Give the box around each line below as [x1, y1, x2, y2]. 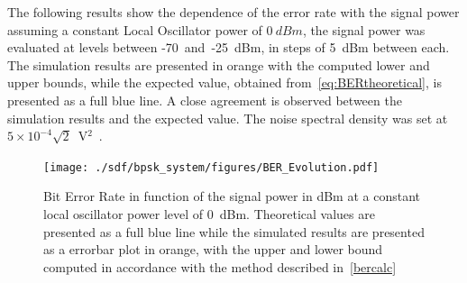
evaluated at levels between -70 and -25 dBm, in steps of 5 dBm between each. [7, 38, 450, 57]
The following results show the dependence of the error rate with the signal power [7, 3, 460, 21]
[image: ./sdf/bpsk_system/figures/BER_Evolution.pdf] [43, 160, 380, 174]
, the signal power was [302, 20, 426, 39]
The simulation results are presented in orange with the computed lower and [7, 55, 430, 74]
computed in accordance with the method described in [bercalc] [43, 257, 397, 276]
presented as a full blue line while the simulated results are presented [43, 222, 425, 241]
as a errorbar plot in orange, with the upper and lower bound [43, 240, 383, 259]
